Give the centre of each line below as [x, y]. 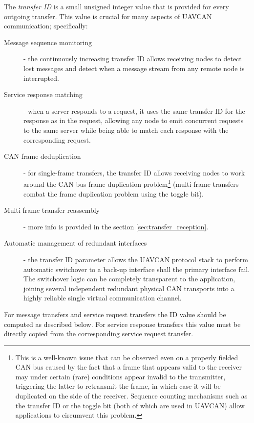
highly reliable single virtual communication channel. [103, 298]
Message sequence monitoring [48, 42]
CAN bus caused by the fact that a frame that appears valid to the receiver [128, 367]
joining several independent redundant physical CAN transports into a [129, 288]
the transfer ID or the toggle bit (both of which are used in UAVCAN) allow [130, 405]
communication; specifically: [46, 26]
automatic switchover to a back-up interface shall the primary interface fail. [137, 269]
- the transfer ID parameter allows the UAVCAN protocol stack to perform [136, 259]
